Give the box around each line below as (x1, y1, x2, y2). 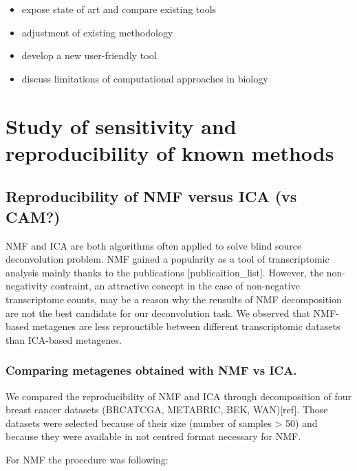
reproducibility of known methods (6, 138, 334, 166)
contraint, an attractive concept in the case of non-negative (50, 278, 300, 293)
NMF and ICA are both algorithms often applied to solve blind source (6, 238, 302, 252)
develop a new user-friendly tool (21, 48, 157, 63)
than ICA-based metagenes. (6, 332, 122, 347)
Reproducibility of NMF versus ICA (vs (6, 186, 297, 207)
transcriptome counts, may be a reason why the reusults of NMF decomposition (6, 292, 342, 306)
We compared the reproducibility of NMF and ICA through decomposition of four (6, 388, 351, 403)
